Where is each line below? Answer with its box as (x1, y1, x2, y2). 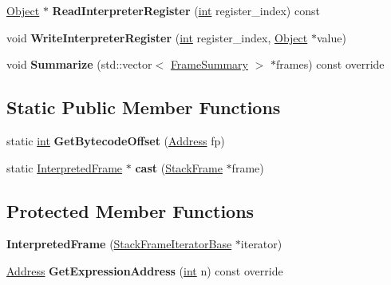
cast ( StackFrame (135, 159, 223, 176)
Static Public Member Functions (6, 95, 281, 120)
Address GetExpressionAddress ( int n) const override (6, 262, 283, 279)
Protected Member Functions (6, 198, 255, 223)
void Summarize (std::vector (6, 56, 152, 73)
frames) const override (276, 56, 385, 73)
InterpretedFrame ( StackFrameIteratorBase (6, 236, 232, 252)
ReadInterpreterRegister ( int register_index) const (52, 2, 320, 18)
